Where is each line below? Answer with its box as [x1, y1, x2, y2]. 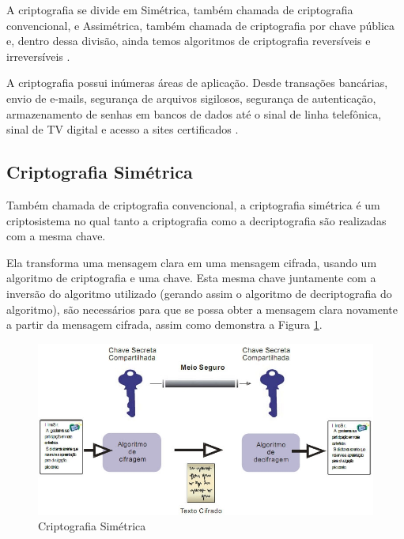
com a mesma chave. [6, 228, 106, 244]
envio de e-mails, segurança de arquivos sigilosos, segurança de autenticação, [6, 89, 376, 106]
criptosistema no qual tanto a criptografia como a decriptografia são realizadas [6, 212, 387, 228]
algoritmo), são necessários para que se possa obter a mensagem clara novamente [6, 300, 398, 317]
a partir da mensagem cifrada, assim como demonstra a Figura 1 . [6, 316, 323, 333]
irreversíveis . [6, 47, 70, 64]
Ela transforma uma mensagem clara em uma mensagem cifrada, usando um [6, 254, 377, 270]
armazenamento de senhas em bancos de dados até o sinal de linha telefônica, [6, 105, 382, 122]
